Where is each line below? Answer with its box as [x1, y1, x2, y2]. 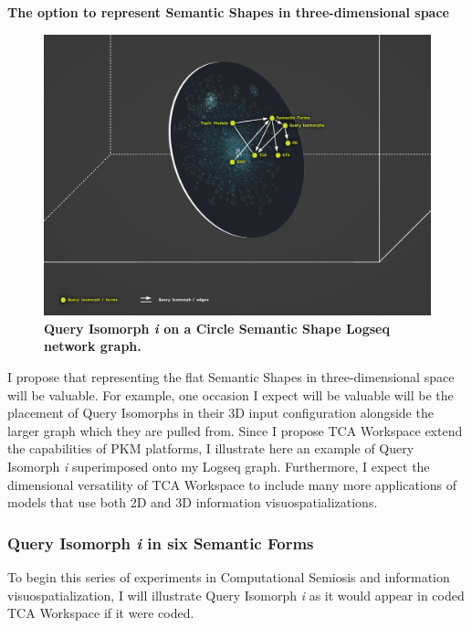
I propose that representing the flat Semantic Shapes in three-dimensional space [7, 367, 455, 387]
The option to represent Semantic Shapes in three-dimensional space [7, 3, 449, 21]
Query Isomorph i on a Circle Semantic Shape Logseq [44, 318, 390, 337]
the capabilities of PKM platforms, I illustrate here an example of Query [7, 439, 414, 458]
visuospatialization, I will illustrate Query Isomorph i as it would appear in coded [7, 585, 465, 604]
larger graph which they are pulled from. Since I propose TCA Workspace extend [7, 420, 463, 440]
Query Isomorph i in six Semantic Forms [7, 531, 314, 554]
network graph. [44, 336, 142, 356]
